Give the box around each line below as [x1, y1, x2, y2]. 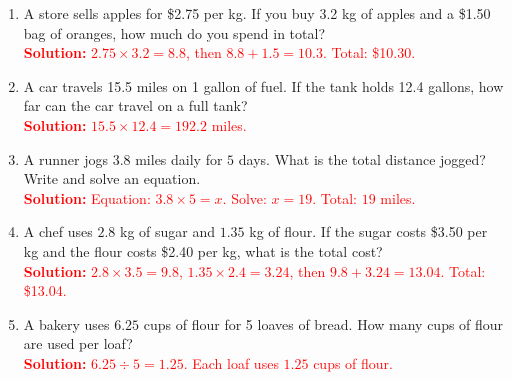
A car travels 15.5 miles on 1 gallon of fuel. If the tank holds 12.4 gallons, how [23, 75, 504, 96]
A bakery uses [23, 313, 110, 334]
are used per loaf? [23, 333, 133, 354]
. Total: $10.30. [322, 42, 416, 63]
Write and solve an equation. [23, 168, 201, 189]
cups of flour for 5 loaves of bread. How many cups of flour [143, 313, 504, 334]
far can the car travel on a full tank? [23, 95, 248, 116]
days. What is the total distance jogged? [238, 148, 486, 169]
